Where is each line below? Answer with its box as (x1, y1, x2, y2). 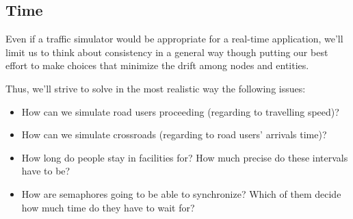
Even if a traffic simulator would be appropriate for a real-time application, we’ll (5, 31, 343, 46)
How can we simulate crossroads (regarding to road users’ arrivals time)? (21, 127, 327, 142)
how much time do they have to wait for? (21, 200, 195, 214)
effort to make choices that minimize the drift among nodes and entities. (5, 58, 309, 73)
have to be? (21, 164, 70, 178)
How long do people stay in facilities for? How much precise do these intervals (21, 150, 348, 164)
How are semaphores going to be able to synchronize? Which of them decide (21, 186, 341, 201)
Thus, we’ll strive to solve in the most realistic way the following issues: (5, 81, 306, 95)
